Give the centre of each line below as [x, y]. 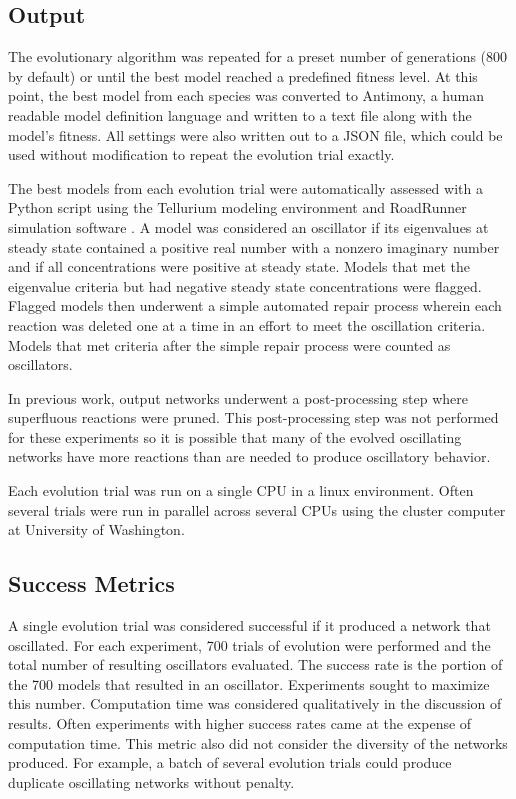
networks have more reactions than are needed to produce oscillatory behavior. [249, 456]
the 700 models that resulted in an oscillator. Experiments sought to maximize [249, 683]
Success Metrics [91, 583]
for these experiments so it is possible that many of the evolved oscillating [235, 436]
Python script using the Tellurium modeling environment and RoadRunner [237, 207]
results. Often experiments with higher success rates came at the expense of [240, 723]
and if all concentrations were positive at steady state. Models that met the [239, 266]
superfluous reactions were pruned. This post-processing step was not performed [253, 417]
